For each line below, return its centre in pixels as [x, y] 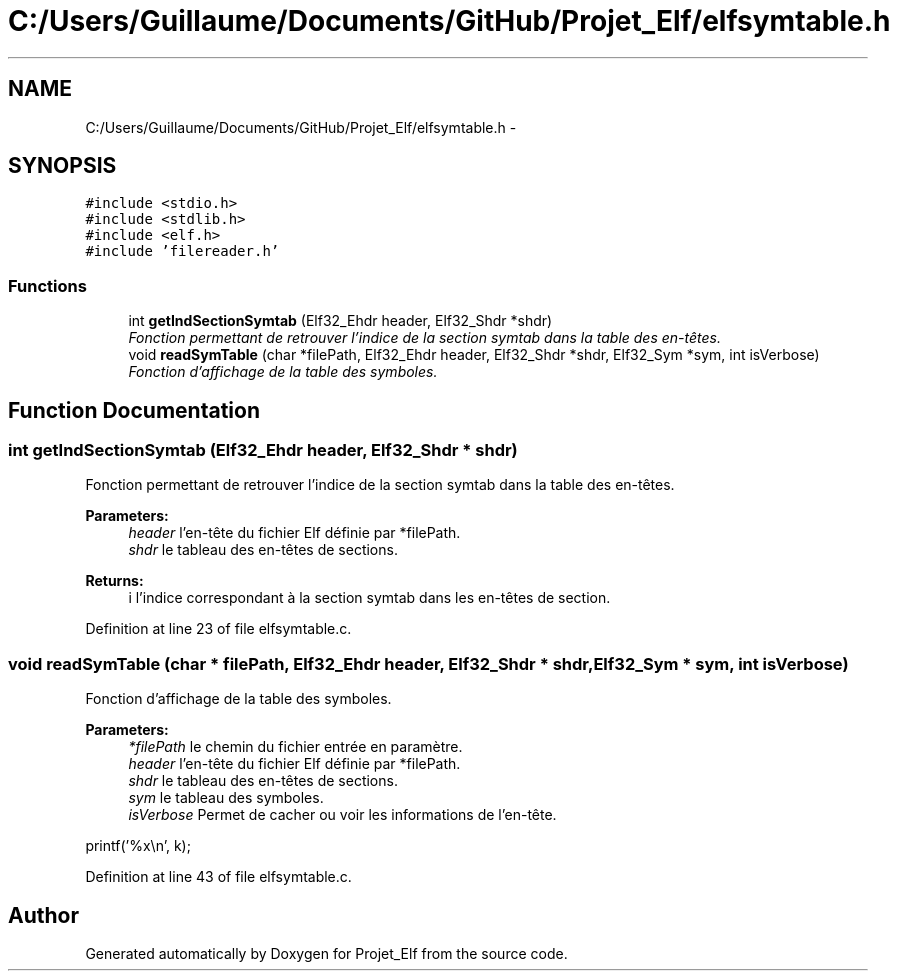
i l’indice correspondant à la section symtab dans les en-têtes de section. [369, 598]
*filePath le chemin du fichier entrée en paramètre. [295, 747]
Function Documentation [134, 410]
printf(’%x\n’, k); [138, 846]
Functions [47, 285]
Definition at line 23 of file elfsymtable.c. [218, 629]
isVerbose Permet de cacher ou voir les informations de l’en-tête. [342, 815]
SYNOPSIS [62, 166]
